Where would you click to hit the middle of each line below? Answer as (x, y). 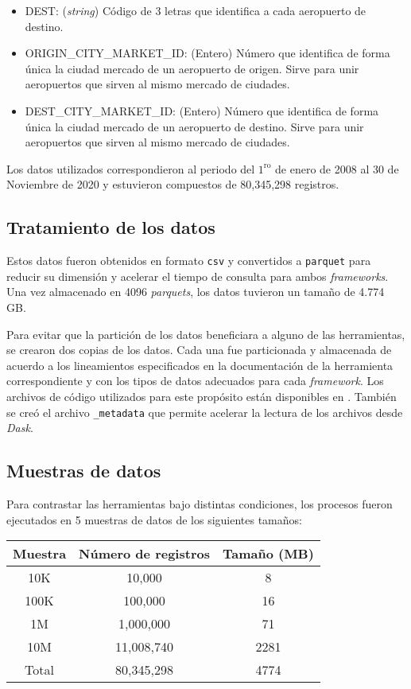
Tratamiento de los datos (111, 227)
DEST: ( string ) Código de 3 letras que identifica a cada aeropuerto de (196, 10)
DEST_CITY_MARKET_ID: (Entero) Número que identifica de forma (202, 110)
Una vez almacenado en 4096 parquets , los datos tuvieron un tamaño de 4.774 (196, 292)
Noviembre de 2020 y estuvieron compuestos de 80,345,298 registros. (173, 184)
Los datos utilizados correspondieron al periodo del (131, 168)
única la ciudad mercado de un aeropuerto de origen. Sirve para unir (192, 68)
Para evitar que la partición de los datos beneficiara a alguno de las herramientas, (206, 334)
